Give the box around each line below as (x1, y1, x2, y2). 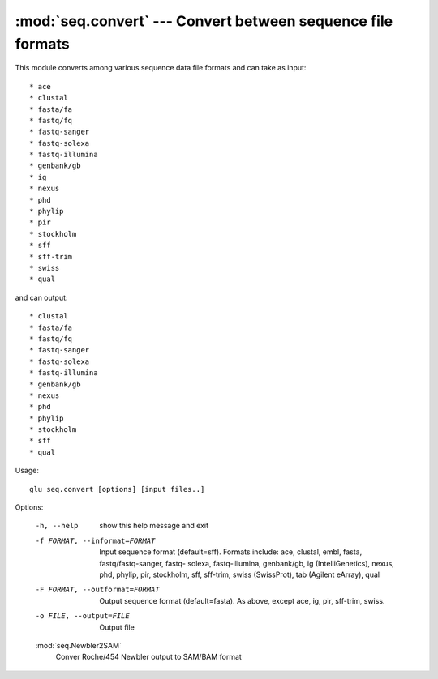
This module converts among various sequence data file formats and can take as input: (15, 63, 307, 73)
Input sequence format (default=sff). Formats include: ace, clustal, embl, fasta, (99, 547, 363, 557)
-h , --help (35, 521, 79, 531)
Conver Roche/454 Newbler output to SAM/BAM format (55, 652, 243, 662)
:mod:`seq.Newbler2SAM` (35, 640, 122, 650)
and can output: (15, 293, 68, 302)
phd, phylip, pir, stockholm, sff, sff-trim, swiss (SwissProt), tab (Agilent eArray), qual (99, 570, 380, 579)
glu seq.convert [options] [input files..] (29, 485, 205, 493)
